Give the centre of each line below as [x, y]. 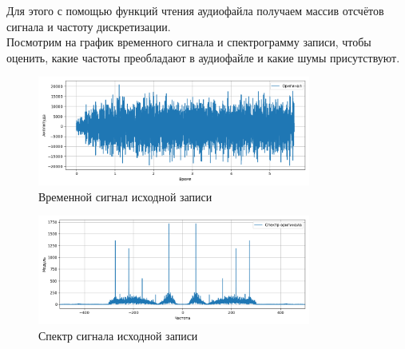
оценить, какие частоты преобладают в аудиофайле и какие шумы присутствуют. [203, 57]
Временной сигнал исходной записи [125, 196]
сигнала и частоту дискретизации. [89, 26]
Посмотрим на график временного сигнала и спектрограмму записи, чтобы [189, 42]
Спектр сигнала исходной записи [118, 335]
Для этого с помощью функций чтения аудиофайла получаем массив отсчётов [195, 10]
